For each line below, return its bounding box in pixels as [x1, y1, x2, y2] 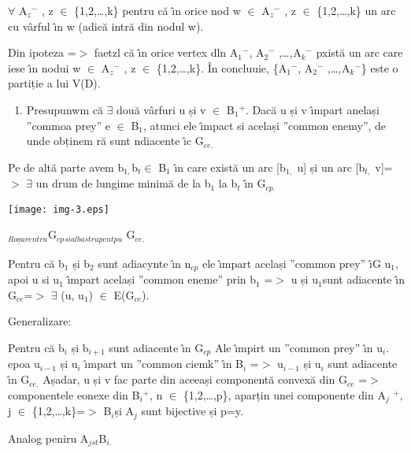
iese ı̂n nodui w [8, 59, 81, 76]
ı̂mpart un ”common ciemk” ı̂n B [84, 355, 244, 372]
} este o [361, 59, 398, 76]
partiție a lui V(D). [8, 75, 101, 91]
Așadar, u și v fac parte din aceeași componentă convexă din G [43, 371, 347, 388]
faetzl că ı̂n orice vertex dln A [94, 44, 239, 61]
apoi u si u [8, 271, 60, 288]
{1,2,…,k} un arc [317, 2, 396, 18]
